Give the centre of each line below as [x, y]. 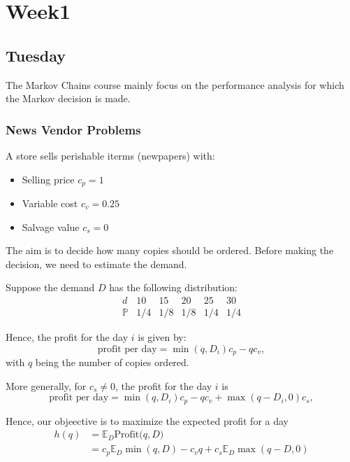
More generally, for [46, 385]
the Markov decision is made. [68, 98]
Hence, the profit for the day [67, 337]
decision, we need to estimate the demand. [96, 264]
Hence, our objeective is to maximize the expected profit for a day [147, 420]
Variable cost [50, 203]
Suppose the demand [50, 287]
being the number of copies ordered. [112, 362]
